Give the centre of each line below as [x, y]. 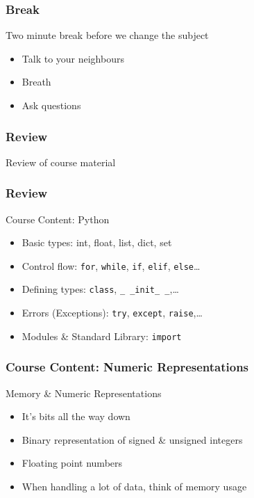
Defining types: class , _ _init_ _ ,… [100, 289]
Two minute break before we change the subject [107, 35]
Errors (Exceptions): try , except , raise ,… [112, 313]
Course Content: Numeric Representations [127, 367]
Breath [36, 82]
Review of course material [61, 162]
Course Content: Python [58, 219]
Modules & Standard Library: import [102, 336]
